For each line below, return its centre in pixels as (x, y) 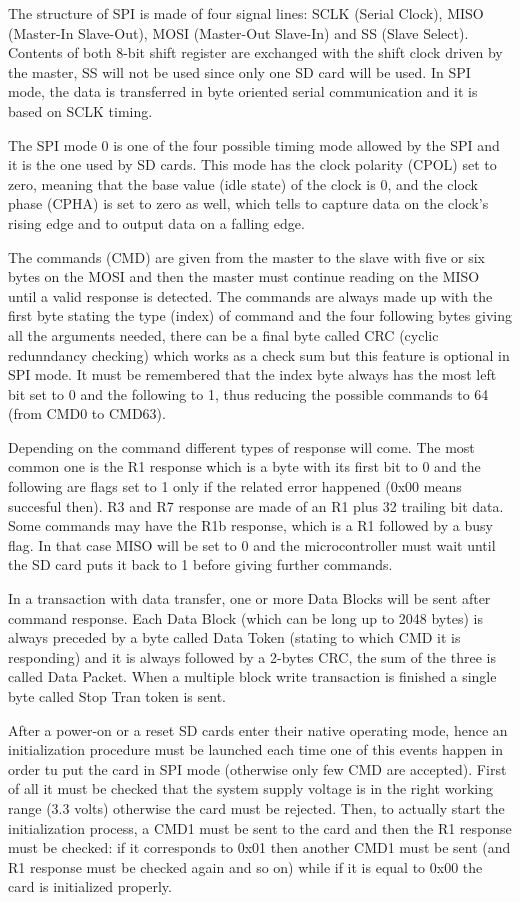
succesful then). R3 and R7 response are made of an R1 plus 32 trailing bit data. (256, 505)
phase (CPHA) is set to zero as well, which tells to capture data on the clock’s (248, 203)
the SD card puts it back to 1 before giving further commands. (200, 564)
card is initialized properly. (90, 886)
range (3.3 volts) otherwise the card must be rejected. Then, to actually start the (256, 807)
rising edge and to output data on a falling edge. (156, 222)
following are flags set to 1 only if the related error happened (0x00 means (235, 486)
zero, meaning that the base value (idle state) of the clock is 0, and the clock (243, 183)
